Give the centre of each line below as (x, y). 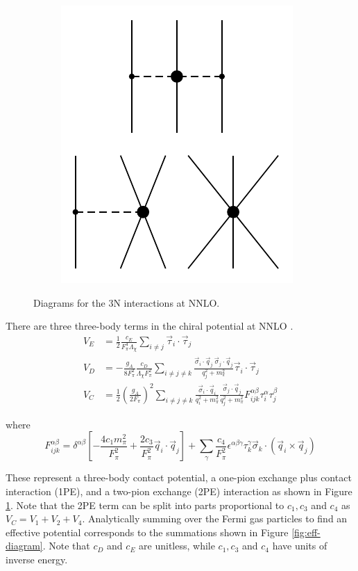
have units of (300, 546)
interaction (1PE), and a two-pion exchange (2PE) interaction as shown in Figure (179, 491)
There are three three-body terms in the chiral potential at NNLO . (150, 326)
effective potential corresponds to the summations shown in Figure (147, 532)
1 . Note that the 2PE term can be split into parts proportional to (145, 505)
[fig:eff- (306, 532)
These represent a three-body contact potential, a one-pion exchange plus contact (179, 477)
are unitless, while (177, 546)
